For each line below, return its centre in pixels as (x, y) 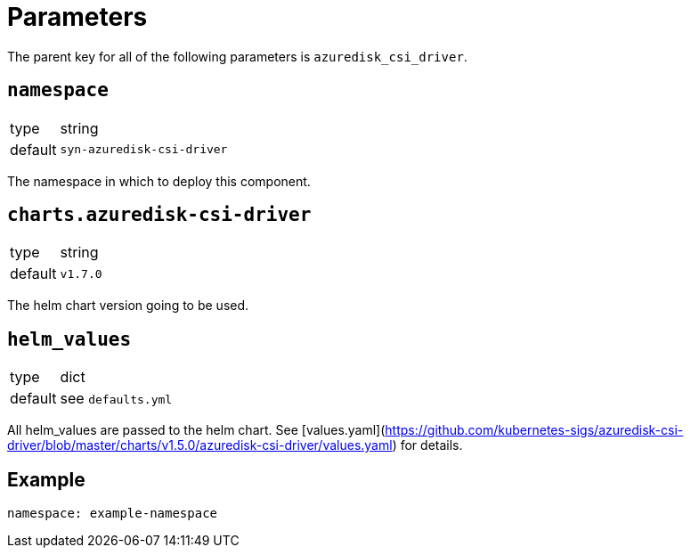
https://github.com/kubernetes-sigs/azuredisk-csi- (534, 430)
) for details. (427, 445)
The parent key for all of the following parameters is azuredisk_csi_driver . (237, 56)
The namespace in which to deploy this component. (159, 181)
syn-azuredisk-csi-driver (144, 150)
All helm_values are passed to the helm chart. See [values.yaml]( (196, 430)
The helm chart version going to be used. (128, 306)
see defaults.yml (116, 399)
